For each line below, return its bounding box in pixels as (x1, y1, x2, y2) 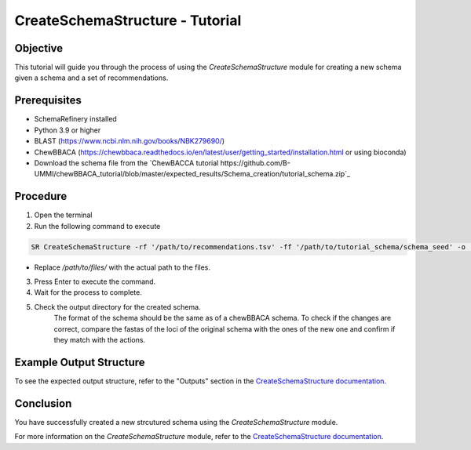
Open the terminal (34, 210, 93, 220)
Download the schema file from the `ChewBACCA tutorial (34, 158, 219, 168)
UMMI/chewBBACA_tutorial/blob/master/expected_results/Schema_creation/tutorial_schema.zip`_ (34, 169, 351, 179)
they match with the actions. (53, 335, 145, 344)
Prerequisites (14, 94, 82, 107)
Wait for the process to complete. (34, 288, 143, 297)
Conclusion (14, 397, 72, 410)
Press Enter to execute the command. (34, 277, 156, 286)
